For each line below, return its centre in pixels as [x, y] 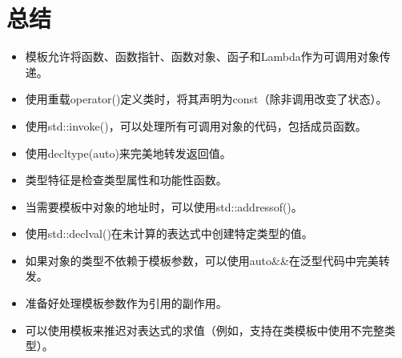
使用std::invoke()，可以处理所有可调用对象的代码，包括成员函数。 [196, 125]
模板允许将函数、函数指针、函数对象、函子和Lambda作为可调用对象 [202, 56]
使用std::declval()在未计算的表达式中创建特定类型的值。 [169, 233]
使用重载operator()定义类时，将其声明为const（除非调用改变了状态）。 [206, 99]
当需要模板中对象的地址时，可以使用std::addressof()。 [164, 206]
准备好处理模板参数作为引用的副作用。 [126, 303]
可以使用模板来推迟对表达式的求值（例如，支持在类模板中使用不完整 [205, 330]
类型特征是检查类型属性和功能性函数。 [126, 180]
